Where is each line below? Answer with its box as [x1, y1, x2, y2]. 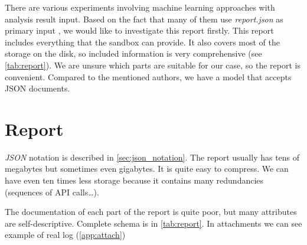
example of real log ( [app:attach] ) [5, 228, 126, 241]
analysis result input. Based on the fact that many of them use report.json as [5, 12, 283, 25]
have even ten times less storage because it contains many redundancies [5, 174, 264, 187]
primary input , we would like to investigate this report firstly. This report [5, 24, 274, 37]
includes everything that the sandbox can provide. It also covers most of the [5, 35, 280, 48]
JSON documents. [5, 82, 70, 94]
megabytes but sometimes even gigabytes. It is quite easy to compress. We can [5, 162, 289, 175]
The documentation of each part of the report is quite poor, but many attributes [5, 205, 297, 218]
